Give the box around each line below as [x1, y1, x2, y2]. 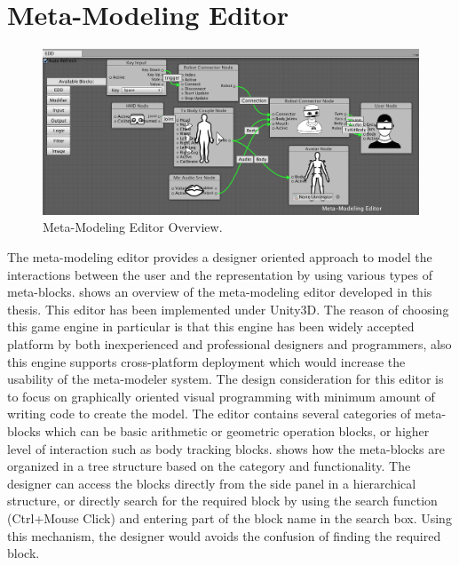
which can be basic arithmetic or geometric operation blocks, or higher [44, 421, 430, 440]
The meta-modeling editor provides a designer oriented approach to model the [7, 248, 432, 267]
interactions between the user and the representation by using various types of [7, 265, 432, 283]
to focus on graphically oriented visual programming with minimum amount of [7, 386, 435, 405]
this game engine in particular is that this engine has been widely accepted [7, 317, 415, 336]
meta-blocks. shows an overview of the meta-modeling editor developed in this [7, 282, 432, 301]
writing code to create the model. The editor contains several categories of [7, 404, 411, 423]
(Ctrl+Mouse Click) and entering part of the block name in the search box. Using [7, 508, 452, 527]
